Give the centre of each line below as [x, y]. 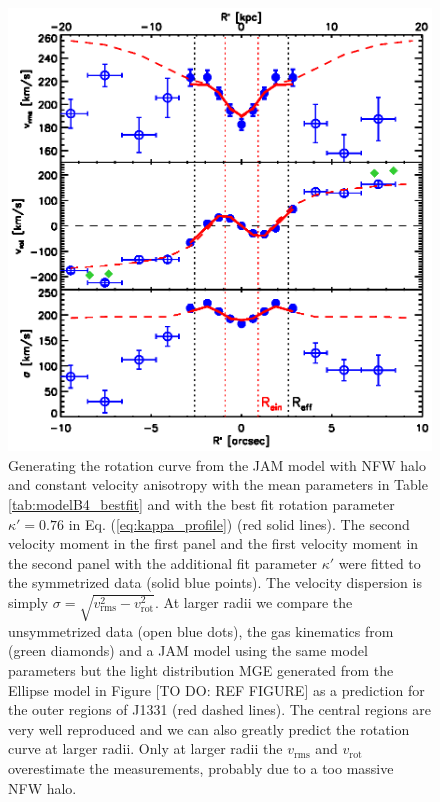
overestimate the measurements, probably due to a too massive [201, 768]
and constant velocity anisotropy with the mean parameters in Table [218, 484]
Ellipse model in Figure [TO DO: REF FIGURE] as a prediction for [216, 689]
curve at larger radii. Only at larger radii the [145, 748]
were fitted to [379, 562]
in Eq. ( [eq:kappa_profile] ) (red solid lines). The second [239, 523]
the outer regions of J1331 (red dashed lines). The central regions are [220, 709]
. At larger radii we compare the [253, 601]
